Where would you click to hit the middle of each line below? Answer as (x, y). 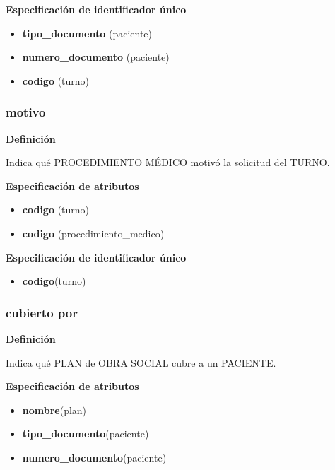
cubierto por (42, 312)
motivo (26, 112)
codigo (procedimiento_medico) (93, 233)
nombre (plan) (54, 410)
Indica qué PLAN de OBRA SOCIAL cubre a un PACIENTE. (141, 362)
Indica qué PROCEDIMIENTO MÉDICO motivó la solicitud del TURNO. (168, 162)
